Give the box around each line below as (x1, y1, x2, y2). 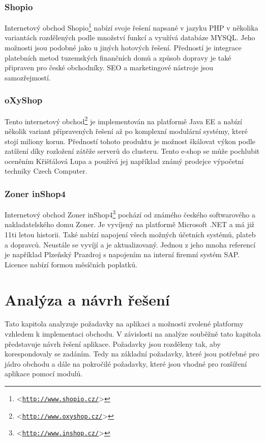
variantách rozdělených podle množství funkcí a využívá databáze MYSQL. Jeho (5, 32, 255, 43)
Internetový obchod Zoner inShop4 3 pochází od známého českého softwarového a (5, 208, 256, 219)
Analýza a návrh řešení (5, 289, 170, 310)
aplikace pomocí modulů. (5, 368, 83, 379)
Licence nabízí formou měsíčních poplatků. (5, 259, 137, 269)
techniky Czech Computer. (5, 166, 87, 176)
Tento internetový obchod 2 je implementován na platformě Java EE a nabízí (5, 114, 242, 126)
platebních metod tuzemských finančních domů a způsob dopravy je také (5, 52, 231, 63)
